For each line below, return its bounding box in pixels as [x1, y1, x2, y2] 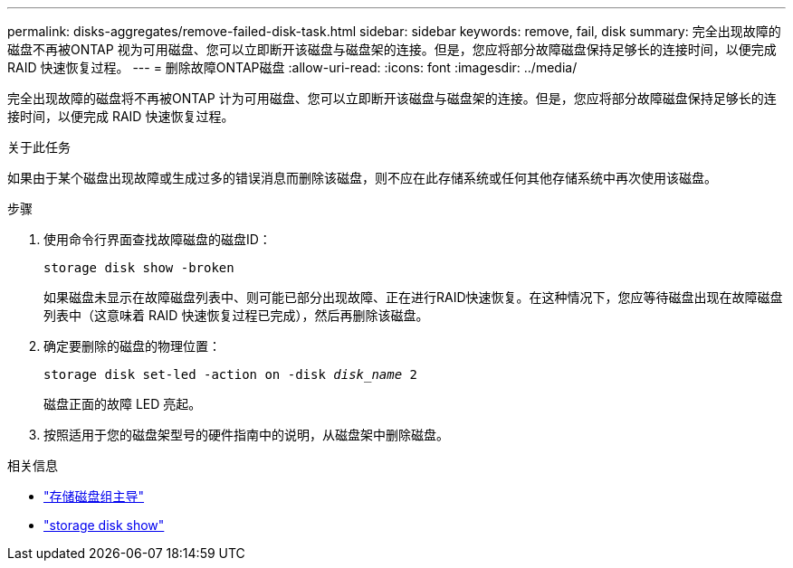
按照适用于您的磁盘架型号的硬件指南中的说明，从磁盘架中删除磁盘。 [43, 427, 449, 442]
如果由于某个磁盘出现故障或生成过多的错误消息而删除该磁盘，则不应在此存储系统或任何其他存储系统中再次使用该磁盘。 [7, 170, 717, 185]
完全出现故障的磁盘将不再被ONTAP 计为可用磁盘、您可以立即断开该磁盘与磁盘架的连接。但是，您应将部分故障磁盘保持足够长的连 [7, 90, 777, 106]
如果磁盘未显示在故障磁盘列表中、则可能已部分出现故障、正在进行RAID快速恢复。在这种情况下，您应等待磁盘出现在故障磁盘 [43, 289, 783, 305]
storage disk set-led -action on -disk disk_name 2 [43, 367, 418, 382]
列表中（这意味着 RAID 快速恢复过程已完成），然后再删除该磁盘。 [43, 308, 429, 323]
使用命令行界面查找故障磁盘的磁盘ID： [43, 232, 272, 247]
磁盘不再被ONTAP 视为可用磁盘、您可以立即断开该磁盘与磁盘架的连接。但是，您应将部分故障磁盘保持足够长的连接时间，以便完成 [7, 42, 777, 57]
